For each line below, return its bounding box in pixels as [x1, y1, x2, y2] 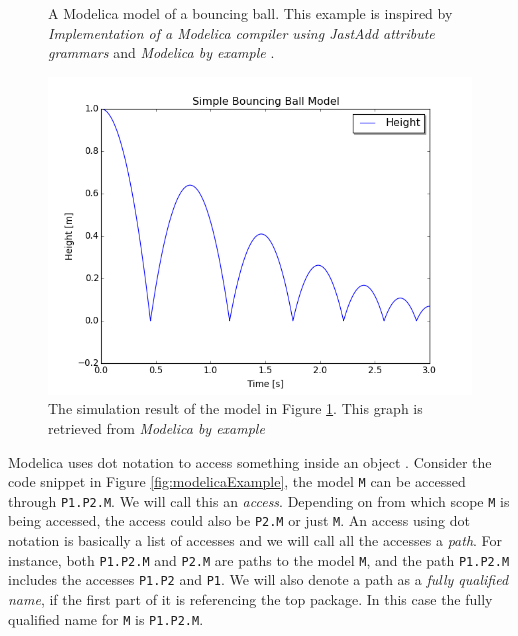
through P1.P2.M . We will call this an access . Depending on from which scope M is [8, 490, 510, 511]
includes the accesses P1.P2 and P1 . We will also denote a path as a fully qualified [8, 569, 509, 590]
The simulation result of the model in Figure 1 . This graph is [48, 398, 423, 419]
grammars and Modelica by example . [48, 42, 275, 63]
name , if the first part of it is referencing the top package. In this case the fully [8, 589, 493, 610]
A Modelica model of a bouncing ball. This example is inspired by [48, 3, 453, 23]
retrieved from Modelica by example [48, 417, 265, 438]
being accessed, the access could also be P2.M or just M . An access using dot [8, 510, 470, 531]
